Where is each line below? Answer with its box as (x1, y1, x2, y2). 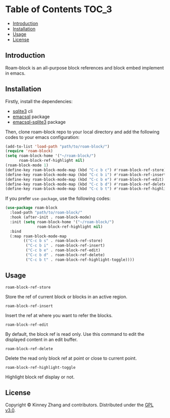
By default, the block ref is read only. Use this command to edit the (5, 331, 145, 337)
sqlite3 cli (12, 108, 33, 114)
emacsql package (12, 113, 50, 120)
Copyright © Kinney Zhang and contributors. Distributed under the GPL (5, 402, 154, 408)
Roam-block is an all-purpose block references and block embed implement (5, 64, 164, 71)
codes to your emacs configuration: (5, 134, 80, 140)
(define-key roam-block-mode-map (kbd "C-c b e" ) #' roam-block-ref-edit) (5, 177, 164, 182)
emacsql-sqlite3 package (12, 119, 66, 125)
